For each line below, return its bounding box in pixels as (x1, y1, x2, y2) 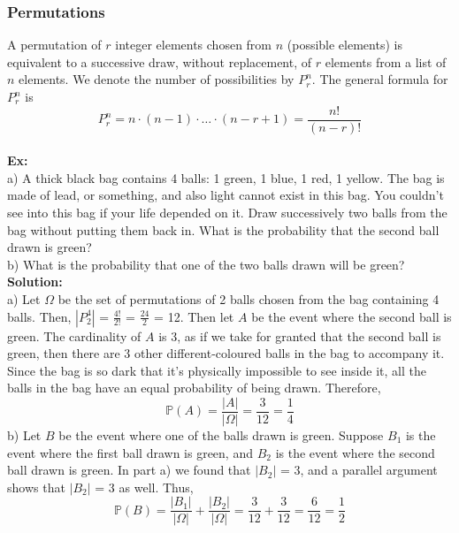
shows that (7, 477, 65, 496)
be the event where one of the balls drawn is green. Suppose (58, 426, 384, 445)
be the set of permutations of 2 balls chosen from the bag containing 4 (57, 290, 440, 308)
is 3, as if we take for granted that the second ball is (158, 326, 441, 345)
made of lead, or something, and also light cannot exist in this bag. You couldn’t (7, 186, 444, 204)
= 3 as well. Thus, (95, 477, 194, 496)
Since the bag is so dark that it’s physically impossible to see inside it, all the (7, 361, 426, 379)
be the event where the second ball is (251, 307, 452, 325)
